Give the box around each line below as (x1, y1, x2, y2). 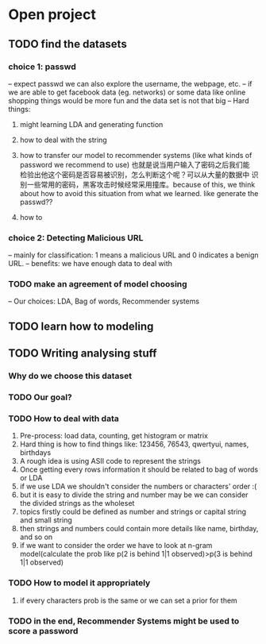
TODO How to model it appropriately (8, 577, 151, 588)
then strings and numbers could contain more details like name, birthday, (19, 524, 259, 534)
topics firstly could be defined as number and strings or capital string (19, 507, 247, 517)
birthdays (19, 448, 52, 457)
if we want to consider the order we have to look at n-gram (19, 541, 213, 550)
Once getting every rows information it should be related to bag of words (19, 465, 259, 474)
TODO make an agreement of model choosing (8, 279, 188, 290)
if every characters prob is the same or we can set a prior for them (19, 596, 238, 605)
